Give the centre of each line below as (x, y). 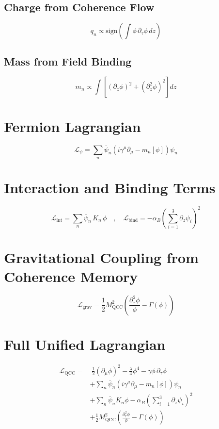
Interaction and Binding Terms (110, 188)
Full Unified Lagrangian (85, 344)
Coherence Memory (71, 276)
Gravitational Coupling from (101, 257)
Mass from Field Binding (68, 61)
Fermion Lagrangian (72, 126)
